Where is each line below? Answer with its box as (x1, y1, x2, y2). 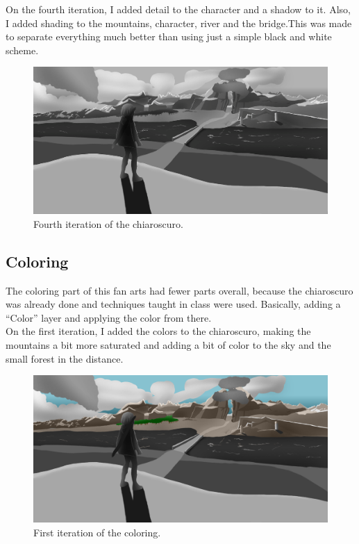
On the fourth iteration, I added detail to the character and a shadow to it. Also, (6, 2, 351, 16)
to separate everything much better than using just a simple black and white (6, 29, 332, 44)
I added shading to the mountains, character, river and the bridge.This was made (6, 15, 352, 30)
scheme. (6, 42, 39, 57)
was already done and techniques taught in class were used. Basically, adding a (6, 297, 341, 311)
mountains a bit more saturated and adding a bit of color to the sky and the (6, 337, 331, 352)
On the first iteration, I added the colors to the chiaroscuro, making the (6, 324, 311, 338)
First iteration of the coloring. (33, 525, 161, 539)
